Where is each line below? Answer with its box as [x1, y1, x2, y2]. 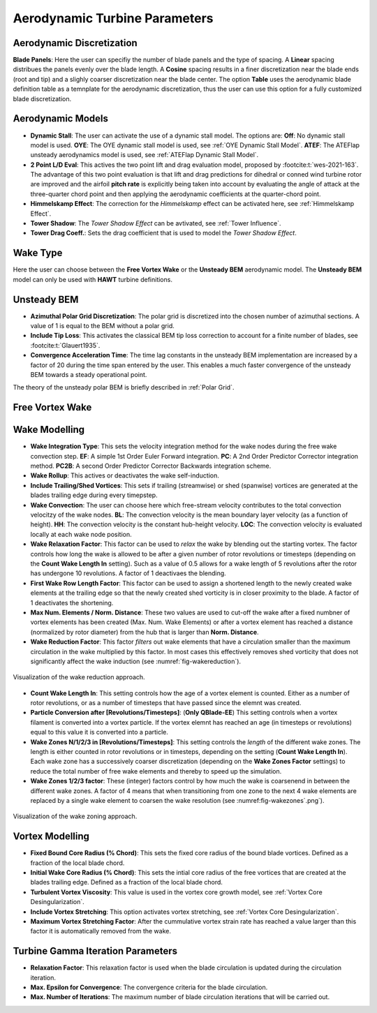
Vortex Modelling [13, 831, 90, 843]
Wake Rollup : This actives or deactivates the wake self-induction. [30, 471, 219, 480]
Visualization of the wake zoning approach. [13, 812, 138, 820]
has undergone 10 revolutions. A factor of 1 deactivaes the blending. [30, 569, 226, 577]
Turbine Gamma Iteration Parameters [13, 945, 178, 957]
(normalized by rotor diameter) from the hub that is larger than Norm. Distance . [30, 628, 259, 636]
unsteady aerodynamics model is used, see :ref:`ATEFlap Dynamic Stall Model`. [30, 151, 259, 159]
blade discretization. [13, 94, 72, 103]
